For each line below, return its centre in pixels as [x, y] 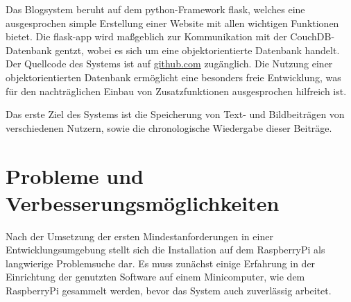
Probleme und [75, 175]
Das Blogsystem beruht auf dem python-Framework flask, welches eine [155, 9]
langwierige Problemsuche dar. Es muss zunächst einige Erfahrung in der [161, 263]
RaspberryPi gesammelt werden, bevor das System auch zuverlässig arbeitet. [169, 291]
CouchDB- [313, 36]
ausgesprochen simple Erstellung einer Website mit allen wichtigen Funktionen [172, 23]
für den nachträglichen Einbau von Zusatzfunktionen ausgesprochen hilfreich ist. [176, 91]
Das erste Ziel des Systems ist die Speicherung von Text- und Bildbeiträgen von [175, 114]
